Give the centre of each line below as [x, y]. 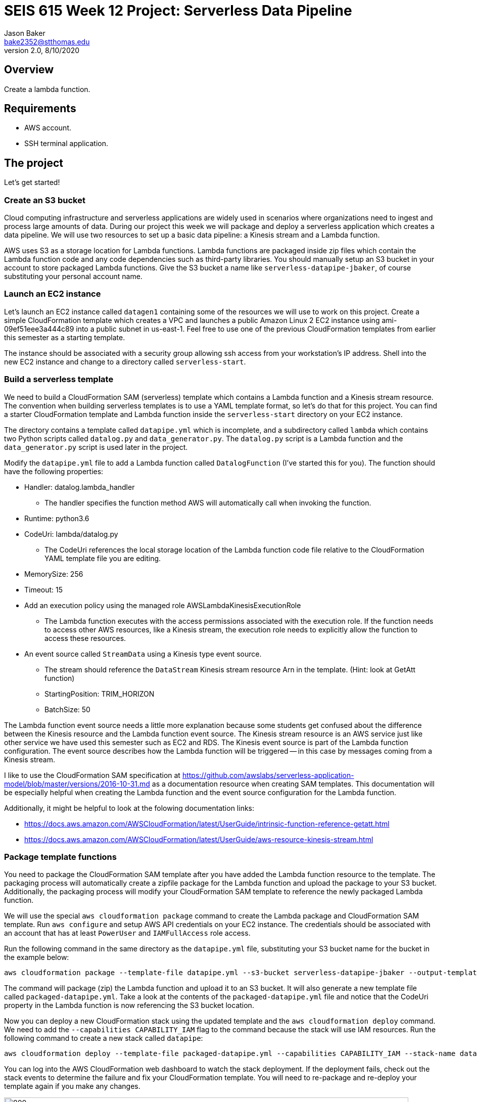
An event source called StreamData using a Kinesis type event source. [143, 654]
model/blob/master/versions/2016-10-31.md [77, 784]
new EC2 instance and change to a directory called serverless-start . [125, 361]
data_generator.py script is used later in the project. [96, 447]
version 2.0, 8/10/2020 [42, 50]
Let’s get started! [32, 182]
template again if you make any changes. [72, 1086]
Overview [29, 70]
